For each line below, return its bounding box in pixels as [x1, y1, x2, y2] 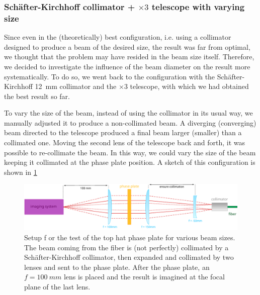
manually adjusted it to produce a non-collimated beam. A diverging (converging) [4, 117, 256, 128]
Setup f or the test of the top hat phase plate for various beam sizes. [24, 232, 235, 242]
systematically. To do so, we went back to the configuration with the [4, 71, 215, 81]
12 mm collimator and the [35, 81, 117, 91]
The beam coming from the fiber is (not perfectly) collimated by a [24, 242, 229, 252]
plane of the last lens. [24, 281, 91, 291]
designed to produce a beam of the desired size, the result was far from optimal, [4, 41, 250, 52]
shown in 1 [4, 166, 37, 177]
